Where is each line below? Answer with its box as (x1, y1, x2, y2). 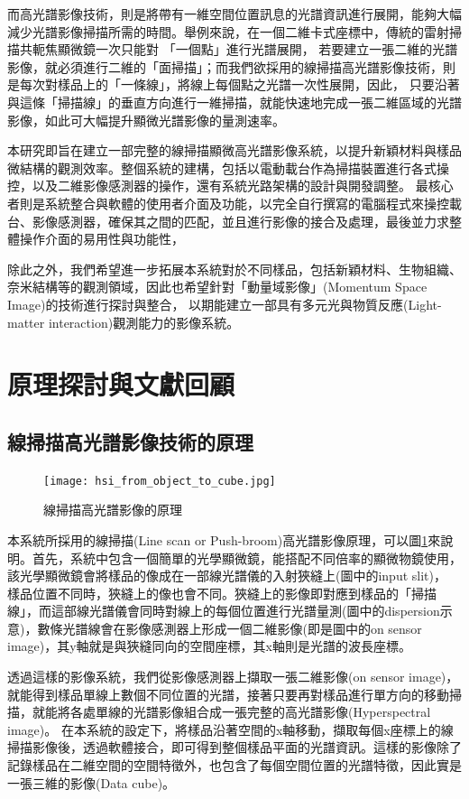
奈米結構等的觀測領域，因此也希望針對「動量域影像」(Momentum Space (7, 277, 428, 296)
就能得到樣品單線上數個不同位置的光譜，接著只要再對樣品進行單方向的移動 (7, 684, 449, 703)
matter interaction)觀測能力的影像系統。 (7, 312, 240, 331)
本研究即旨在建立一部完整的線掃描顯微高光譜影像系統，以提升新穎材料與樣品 (7, 141, 462, 160)
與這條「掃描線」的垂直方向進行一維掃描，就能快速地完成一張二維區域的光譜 (7, 92, 462, 111)
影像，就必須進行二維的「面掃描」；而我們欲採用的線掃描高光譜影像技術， (7, 57, 443, 76)
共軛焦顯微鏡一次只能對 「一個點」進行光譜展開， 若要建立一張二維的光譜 (19, 40, 458, 59)
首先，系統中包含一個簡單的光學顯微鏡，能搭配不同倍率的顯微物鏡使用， (32, 548, 462, 567)
